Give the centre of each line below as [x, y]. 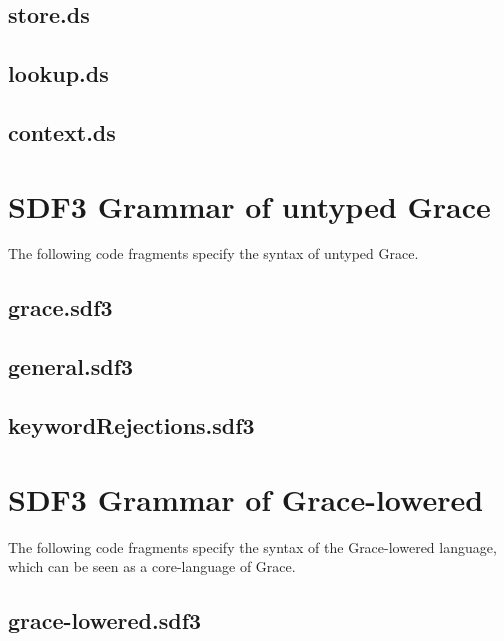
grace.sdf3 [60, 307]
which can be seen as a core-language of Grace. [152, 566]
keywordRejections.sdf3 [131, 425]
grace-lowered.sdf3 [105, 620]
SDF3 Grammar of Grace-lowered [246, 498]
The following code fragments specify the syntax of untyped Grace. [213, 253]
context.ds [62, 131]
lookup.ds [58, 73]
